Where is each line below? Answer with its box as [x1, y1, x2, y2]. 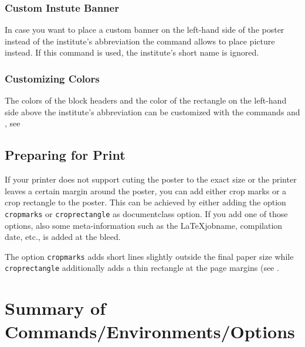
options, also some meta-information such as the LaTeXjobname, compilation [5, 219, 283, 231]
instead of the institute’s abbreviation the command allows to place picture [5, 35, 275, 47]
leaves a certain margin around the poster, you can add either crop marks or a [5, 184, 287, 197]
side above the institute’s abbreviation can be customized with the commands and [5, 105, 300, 118]
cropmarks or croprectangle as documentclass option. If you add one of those [5, 207, 288, 219]
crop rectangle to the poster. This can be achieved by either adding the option [5, 196, 286, 208]
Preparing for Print [5, 146, 126, 164]
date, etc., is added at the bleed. [5, 231, 121, 243]
